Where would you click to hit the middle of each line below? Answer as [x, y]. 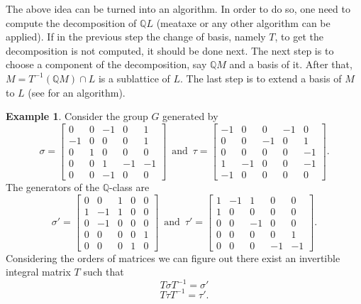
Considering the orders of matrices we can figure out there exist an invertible [173, 257]
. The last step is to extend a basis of [261, 78]
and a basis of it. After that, [291, 64]
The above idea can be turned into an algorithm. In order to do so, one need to [178, 9]
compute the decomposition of [71, 22]
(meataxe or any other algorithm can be [243, 22]
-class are [129, 186]
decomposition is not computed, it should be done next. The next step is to [170, 50]
